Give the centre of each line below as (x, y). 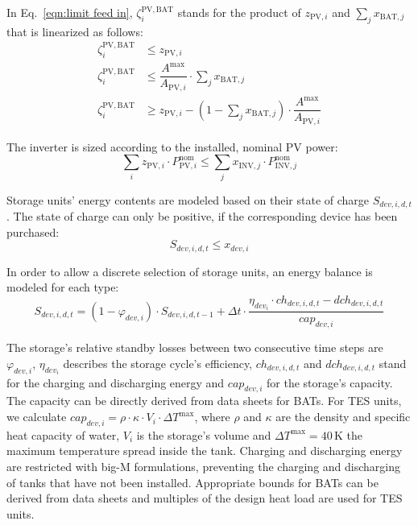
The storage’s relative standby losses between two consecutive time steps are (195, 347)
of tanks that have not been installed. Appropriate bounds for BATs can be (192, 482)
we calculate (37, 417)
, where (212, 417)
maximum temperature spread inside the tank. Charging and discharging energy (205, 451)
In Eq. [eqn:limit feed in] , (70, 12)
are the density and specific (343, 417)
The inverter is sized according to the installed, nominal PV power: (172, 146)
